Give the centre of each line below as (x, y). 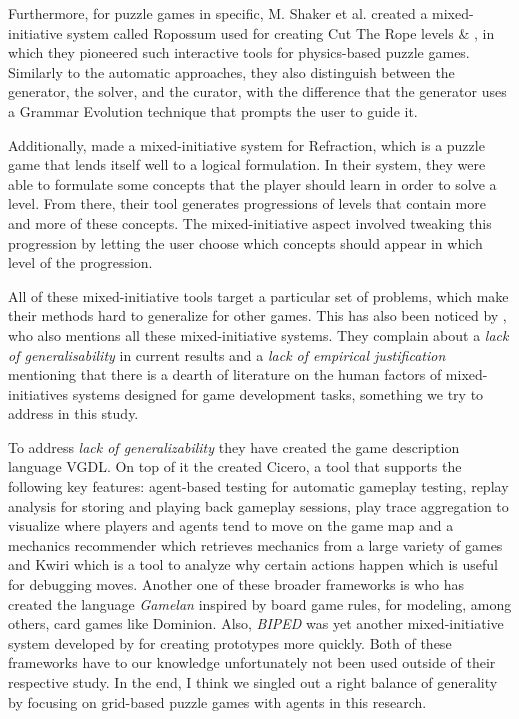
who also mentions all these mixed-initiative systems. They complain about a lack (258, 334)
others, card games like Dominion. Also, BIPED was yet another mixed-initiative (256, 623)
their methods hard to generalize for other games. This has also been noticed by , (257, 315)
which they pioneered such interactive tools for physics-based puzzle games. (239, 52)
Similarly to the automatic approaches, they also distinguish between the (231, 71)
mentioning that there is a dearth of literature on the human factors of (225, 374)
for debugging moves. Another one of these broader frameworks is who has (236, 584)
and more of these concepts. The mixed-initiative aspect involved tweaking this (250, 222)
